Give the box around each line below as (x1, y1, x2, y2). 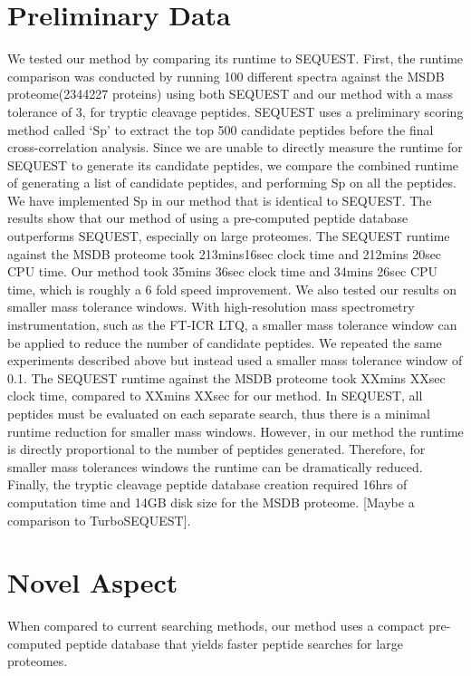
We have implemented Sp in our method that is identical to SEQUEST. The (7, 190, 432, 209)
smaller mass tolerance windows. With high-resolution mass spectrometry (7, 297, 415, 316)
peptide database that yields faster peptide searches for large (65, 633, 403, 652)
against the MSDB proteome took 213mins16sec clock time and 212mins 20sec (7, 244, 442, 263)
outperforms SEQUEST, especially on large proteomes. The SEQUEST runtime (7, 227, 450, 246)
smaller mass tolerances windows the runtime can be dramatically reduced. (7, 457, 423, 476)
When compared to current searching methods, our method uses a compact (7, 616, 425, 635)
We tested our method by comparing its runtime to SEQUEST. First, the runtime (7, 49, 464, 68)
